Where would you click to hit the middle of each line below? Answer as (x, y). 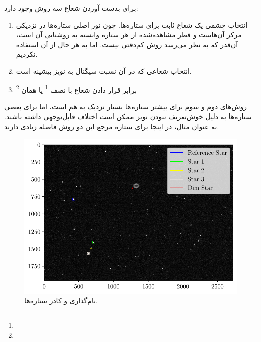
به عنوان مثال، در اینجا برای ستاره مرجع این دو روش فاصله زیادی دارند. (112, 126)
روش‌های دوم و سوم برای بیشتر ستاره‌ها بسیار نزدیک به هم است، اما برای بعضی (126, 106)
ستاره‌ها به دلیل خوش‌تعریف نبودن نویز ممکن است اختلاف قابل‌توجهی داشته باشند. (128, 116)
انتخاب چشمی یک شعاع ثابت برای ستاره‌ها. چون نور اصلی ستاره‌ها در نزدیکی (132, 24)
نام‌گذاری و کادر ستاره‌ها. (61, 301)
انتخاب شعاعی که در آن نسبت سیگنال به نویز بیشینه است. (104, 71)
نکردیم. (27, 54)
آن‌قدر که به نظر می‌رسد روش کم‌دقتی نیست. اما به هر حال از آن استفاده (127, 44)
